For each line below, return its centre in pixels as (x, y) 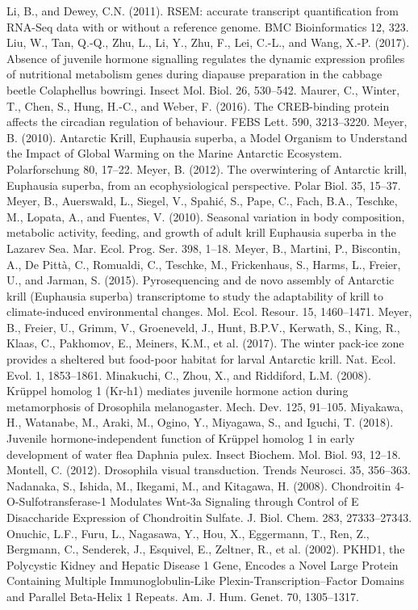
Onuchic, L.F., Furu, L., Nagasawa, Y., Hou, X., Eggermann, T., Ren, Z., (188, 533)
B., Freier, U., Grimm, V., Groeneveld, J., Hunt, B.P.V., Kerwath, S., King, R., (203, 327)
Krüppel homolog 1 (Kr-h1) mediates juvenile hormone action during (178, 391)
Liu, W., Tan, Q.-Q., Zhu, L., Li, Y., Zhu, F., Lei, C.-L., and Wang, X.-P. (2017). (208, 42)
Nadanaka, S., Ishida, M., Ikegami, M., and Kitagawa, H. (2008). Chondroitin (199, 485)
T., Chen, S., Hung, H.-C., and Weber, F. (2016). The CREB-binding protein (198, 105)
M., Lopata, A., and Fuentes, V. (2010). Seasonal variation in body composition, (206, 216)
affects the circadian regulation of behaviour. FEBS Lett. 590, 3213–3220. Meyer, (207, 122)
